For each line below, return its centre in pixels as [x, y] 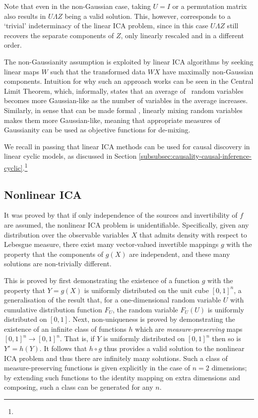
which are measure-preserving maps [189, 328]
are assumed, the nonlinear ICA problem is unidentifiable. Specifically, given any [127, 224]
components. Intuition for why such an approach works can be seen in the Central [129, 81]
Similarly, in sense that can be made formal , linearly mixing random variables [123, 110]
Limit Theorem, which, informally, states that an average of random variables [124, 90]
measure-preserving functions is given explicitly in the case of [97, 368]
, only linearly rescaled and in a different [182, 35]
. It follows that [63, 348]
